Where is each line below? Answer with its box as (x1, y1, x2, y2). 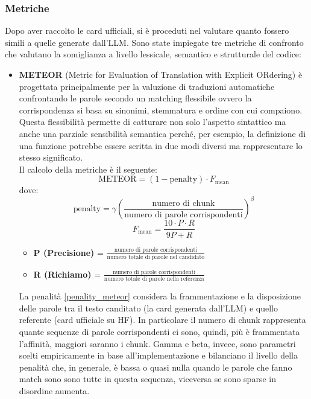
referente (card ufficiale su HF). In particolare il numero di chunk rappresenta (19, 313, 306, 326)
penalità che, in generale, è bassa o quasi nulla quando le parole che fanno (19, 360, 292, 373)
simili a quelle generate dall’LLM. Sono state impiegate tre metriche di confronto (5, 36, 304, 48)
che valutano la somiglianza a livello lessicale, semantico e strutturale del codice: (5, 48, 301, 60)
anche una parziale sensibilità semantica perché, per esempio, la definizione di (19, 127, 306, 139)
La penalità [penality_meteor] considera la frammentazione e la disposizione (19, 290, 301, 302)
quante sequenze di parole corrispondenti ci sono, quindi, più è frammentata (19, 325, 300, 337)
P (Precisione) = (33, 246, 104, 258)
